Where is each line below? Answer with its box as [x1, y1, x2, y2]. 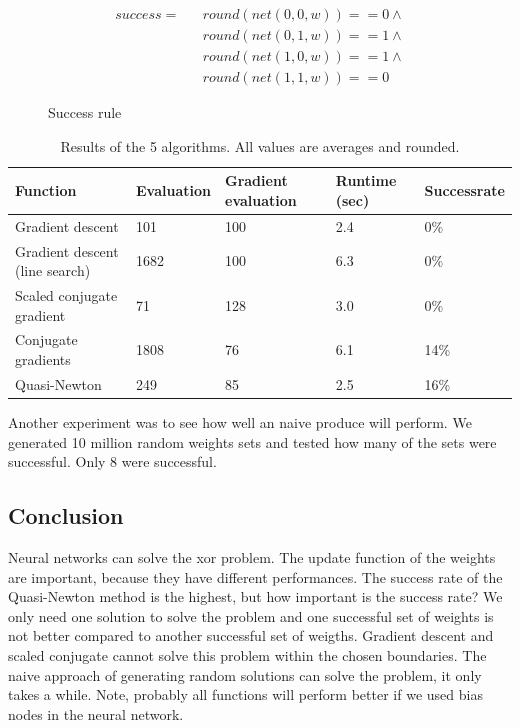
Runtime [335, 170, 397, 191]
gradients [15, 349, 71, 370]
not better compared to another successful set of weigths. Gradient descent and [8, 625, 494, 646]
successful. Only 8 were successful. [8, 451, 217, 472]
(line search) [15, 260, 91, 281]
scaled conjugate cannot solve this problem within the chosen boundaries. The [8, 644, 487, 665]
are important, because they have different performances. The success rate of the [8, 566, 503, 587]
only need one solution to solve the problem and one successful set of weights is [8, 605, 494, 626]
